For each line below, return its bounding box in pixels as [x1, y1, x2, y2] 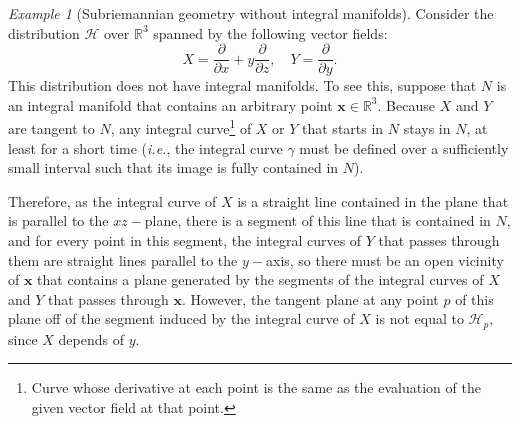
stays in [403, 118, 451, 139]
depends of [58, 328, 124, 349]
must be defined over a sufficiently [299, 137, 509, 158]
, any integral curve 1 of [110, 115, 252, 139]
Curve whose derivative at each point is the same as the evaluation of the [31, 377, 481, 398]
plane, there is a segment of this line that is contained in [144, 210, 491, 231]
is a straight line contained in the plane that [237, 190, 509, 211]
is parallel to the [8, 210, 109, 231]
